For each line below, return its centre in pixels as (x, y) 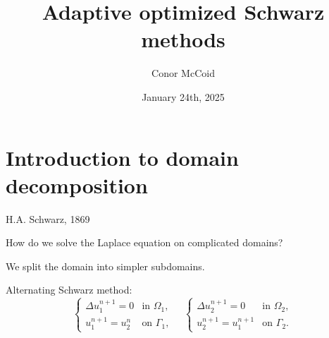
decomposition (77, 185)
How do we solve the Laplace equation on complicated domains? (144, 242)
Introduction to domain (122, 157)
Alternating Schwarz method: (69, 290)
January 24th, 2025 (183, 96)
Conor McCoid (183, 73)
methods (183, 39)
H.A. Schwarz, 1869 (48, 218)
